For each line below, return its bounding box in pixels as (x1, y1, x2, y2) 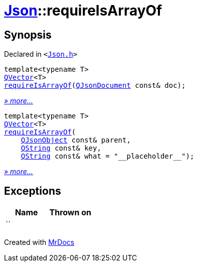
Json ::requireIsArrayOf (4, 2, 162, 19)
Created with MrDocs (4, 238, 75, 247)
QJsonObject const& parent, (21, 136, 131, 145)
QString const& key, (21, 144, 101, 153)
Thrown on (49, 207, 91, 218)
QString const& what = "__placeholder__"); (21, 152, 194, 161)
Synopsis (4, 28, 52, 41)
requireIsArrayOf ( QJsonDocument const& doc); (4, 81, 186, 90)
